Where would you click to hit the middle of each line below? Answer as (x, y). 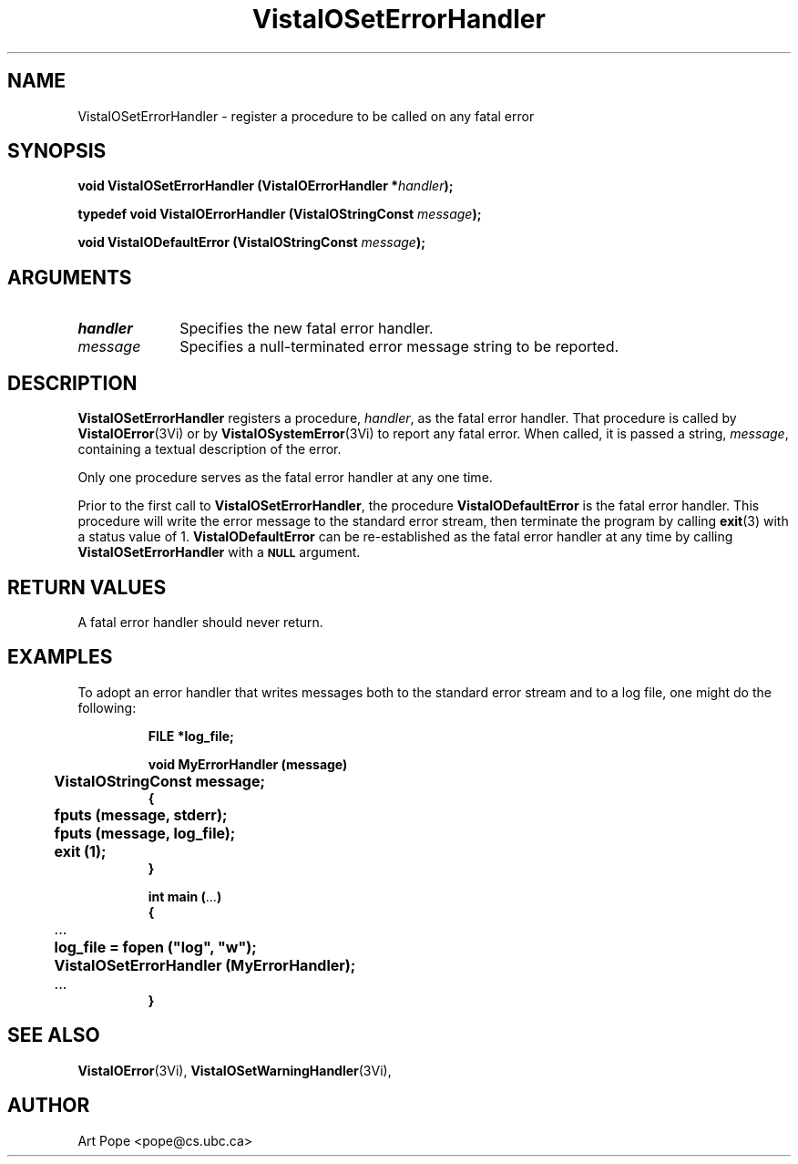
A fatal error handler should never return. (200, 622)
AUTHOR (49, 1106)
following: (107, 707)
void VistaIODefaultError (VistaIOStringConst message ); (251, 242)
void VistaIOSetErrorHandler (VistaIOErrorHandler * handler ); (266, 186)
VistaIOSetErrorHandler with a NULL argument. (219, 552)
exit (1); (80, 851)
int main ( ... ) (185, 896)
